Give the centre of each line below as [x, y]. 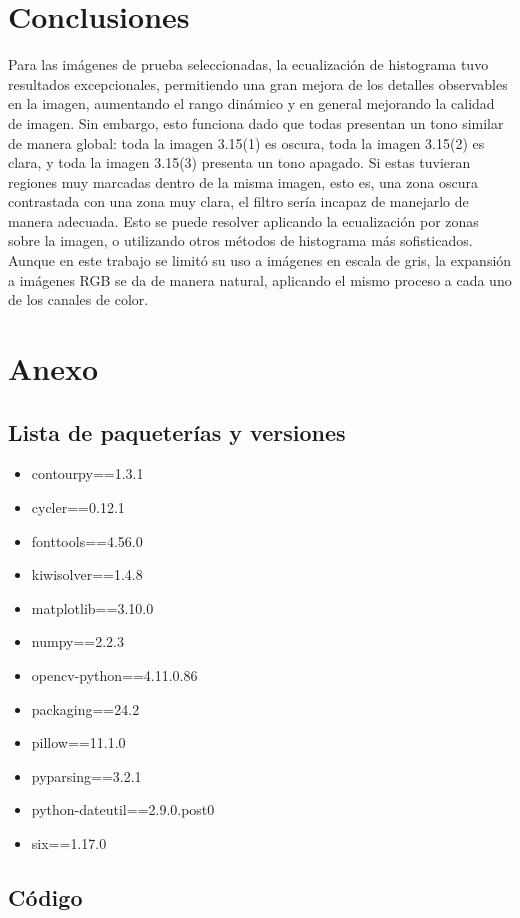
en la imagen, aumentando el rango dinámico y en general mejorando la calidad [251, 103]
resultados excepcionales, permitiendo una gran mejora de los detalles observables [258, 83]
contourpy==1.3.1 [87, 473]
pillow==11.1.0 [78, 742]
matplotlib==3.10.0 [92, 607]
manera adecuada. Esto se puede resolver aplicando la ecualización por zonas [243, 220]
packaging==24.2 [85, 708]
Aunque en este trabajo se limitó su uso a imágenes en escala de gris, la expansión [260, 260]
